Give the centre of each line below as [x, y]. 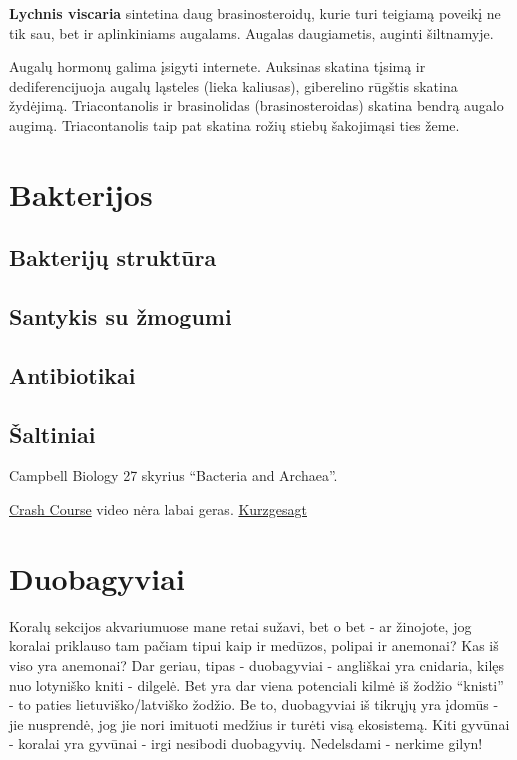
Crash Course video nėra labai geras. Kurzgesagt [158, 509]
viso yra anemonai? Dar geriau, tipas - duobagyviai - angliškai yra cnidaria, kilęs [257, 664]
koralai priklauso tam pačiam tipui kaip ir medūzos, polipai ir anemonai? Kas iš [254, 645]
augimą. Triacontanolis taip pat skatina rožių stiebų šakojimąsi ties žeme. [234, 124]
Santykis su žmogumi [120, 316]
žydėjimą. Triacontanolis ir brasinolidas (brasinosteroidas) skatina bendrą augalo [256, 105]
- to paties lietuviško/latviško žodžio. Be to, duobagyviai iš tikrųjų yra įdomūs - [254, 704]
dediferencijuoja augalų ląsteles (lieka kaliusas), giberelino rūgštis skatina [233, 85]
